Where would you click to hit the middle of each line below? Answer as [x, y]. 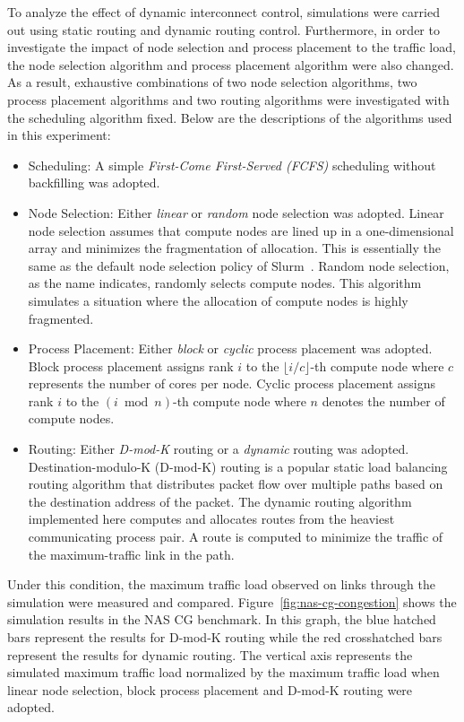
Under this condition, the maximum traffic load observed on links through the [221, 584]
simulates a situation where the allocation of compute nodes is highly [218, 300]
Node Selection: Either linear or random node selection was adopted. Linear [236, 212]
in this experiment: [59, 135]
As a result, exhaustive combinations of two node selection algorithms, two [212, 82]
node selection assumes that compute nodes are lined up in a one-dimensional [241, 230]
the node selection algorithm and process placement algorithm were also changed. [231, 64]
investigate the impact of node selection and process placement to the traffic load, [232, 47]
